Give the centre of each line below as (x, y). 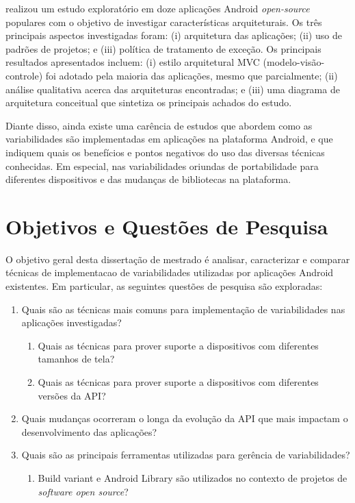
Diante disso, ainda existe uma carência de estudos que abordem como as (159, 125)
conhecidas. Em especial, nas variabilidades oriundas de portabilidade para (162, 165)
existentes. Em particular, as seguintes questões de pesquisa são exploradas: (164, 286)
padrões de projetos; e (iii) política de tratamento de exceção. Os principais (163, 48)
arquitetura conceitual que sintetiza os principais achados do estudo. (149, 102)
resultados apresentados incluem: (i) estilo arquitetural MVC (133, 62)
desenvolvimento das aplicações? (89, 431)
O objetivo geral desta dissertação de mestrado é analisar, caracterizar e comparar (178, 259)
